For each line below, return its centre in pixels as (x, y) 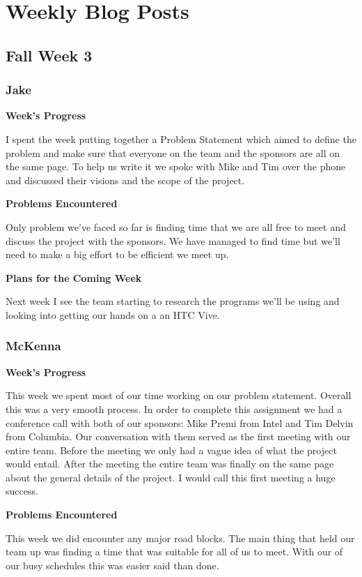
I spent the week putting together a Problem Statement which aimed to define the (181, 138)
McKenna (33, 346)
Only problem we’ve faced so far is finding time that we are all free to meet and (176, 226)
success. (22, 491)
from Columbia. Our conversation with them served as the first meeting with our (178, 436)
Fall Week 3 (49, 55)
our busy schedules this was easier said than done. (112, 565)
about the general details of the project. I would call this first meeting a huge (171, 477)
